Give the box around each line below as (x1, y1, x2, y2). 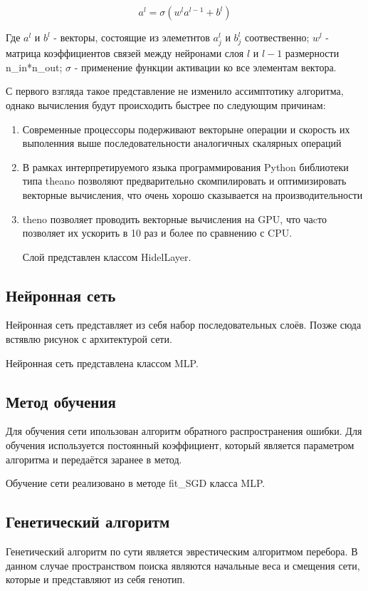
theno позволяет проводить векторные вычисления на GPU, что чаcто (22, 211, 327, 226)
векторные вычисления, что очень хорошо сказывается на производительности (22, 187, 363, 202)
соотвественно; (245, 30, 310, 44)
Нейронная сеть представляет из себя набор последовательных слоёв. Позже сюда (6, 317, 362, 332)
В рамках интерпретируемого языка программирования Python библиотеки (22, 159, 349, 174)
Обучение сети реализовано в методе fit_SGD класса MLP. (6, 476, 266, 490)
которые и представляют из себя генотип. (6, 572, 185, 587)
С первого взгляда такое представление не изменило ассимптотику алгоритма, (6, 83, 344, 98)
